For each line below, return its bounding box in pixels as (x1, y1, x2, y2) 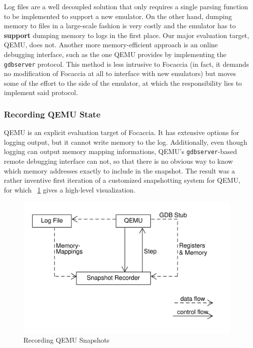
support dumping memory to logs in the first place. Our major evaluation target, (4, 30, 249, 40)
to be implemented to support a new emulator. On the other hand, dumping (4, 11, 232, 21)
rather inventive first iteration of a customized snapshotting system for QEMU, (4, 175, 241, 185)
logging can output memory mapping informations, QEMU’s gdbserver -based (4, 146, 237, 156)
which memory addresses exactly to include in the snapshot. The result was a (4, 165, 235, 175)
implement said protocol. (4, 87, 78, 97)
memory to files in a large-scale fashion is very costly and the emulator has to (4, 20, 236, 31)
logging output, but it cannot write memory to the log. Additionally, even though (4, 136, 248, 147)
